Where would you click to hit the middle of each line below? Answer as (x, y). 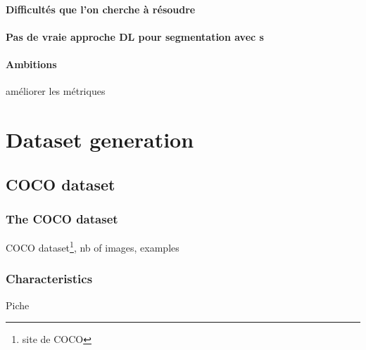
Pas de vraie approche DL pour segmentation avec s (135, 36)
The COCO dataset (62, 218)
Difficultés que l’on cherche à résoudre (101, 9)
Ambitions (31, 64)
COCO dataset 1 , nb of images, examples (93, 246)
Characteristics (49, 279)
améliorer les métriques (56, 91)
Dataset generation (100, 139)
